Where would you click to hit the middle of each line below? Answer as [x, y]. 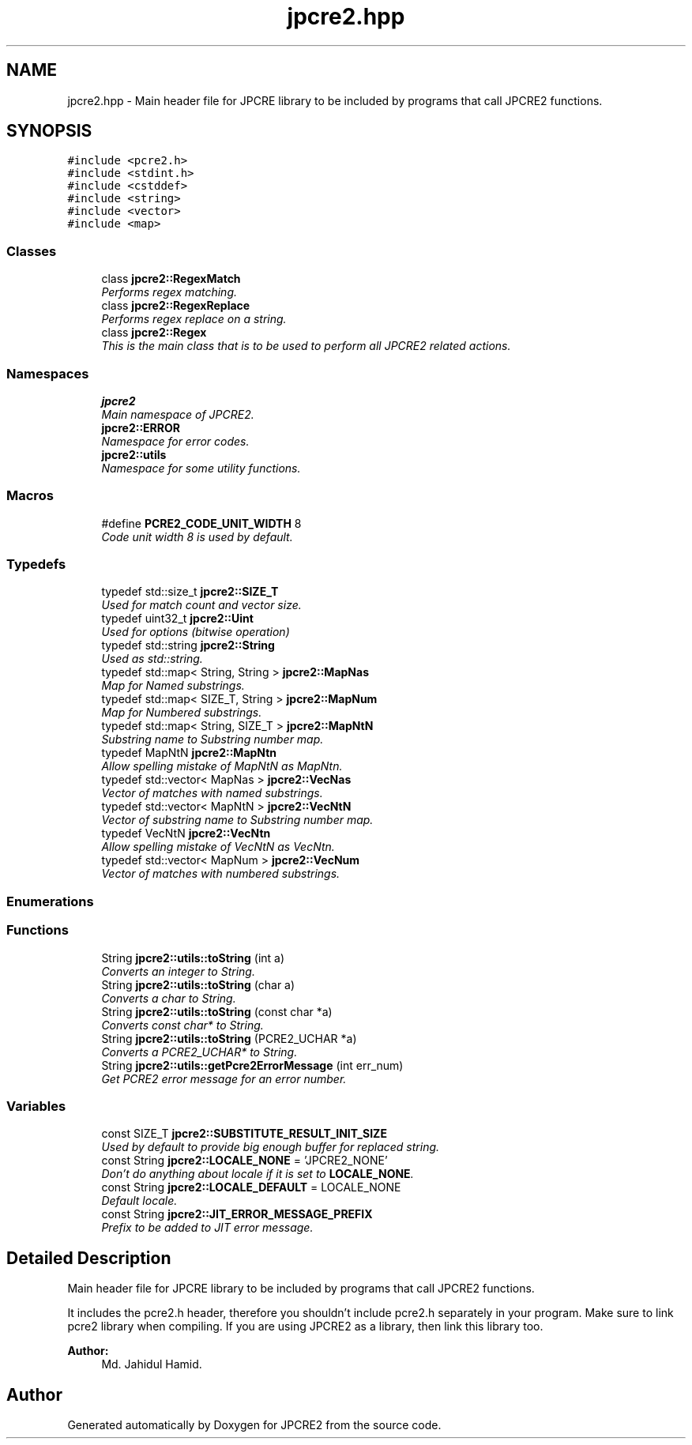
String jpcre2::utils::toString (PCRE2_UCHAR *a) [229, 1038]
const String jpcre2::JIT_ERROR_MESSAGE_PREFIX [237, 1214]
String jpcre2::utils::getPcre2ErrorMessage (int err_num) [252, 1065]
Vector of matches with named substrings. [212, 793]
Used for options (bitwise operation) [196, 632]
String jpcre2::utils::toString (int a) [193, 958]
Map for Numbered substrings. [182, 713]
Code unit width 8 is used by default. [197, 536]
